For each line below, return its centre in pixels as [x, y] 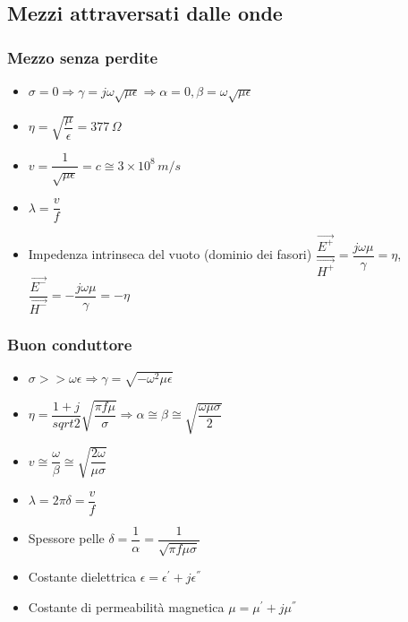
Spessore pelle [66, 538]
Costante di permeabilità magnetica [126, 607]
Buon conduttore [70, 344]
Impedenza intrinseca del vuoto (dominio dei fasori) [170, 254]
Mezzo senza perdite [83, 57]
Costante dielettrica [82, 577]
